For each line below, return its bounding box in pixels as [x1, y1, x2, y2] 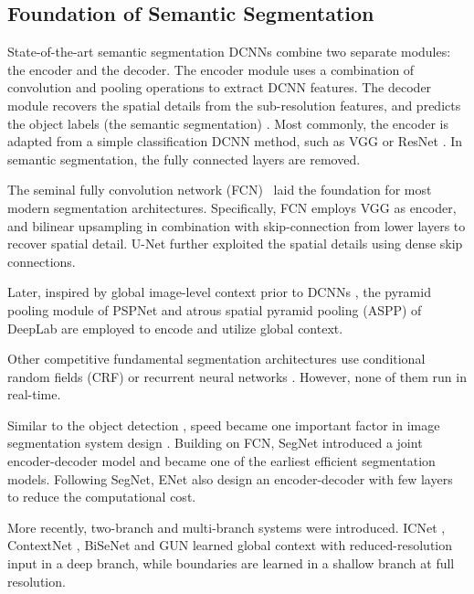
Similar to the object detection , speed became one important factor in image [7, 415, 440, 434]
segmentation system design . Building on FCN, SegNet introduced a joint [7, 433, 423, 452]
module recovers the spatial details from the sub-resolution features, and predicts [7, 95, 461, 114]
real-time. [7, 385, 61, 404]
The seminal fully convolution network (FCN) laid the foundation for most [7, 180, 432, 199]
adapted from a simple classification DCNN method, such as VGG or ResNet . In [7, 132, 463, 151]
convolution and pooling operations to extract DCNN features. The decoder [7, 78, 432, 97]
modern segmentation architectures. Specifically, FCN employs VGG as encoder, [7, 197, 457, 217]
